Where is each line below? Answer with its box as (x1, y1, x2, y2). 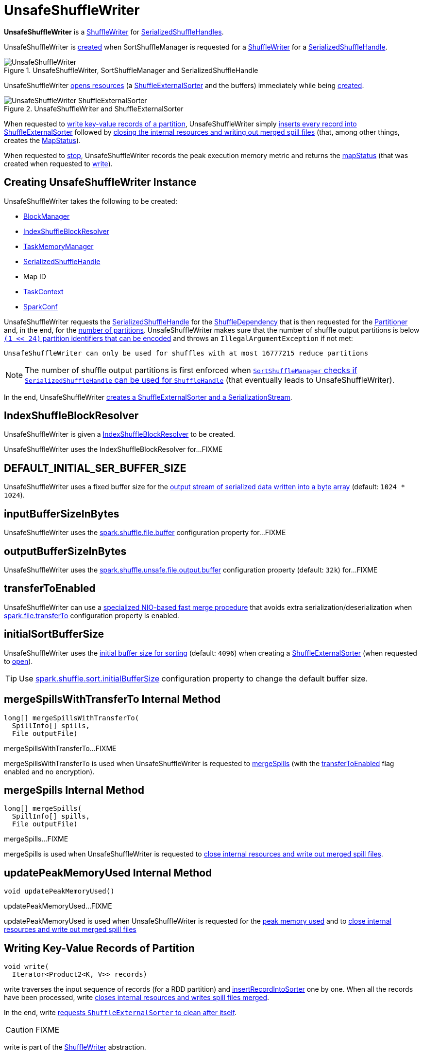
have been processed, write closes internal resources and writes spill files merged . (4, 993, 270, 1002)
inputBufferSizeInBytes (4, 507, 119, 520)
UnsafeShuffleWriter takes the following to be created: (4, 197, 177, 205)
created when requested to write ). (4, 159, 113, 168)
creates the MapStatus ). (4, 136, 81, 144)
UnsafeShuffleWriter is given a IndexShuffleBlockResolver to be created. (4, 430, 236, 439)
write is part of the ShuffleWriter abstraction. (4, 1043, 146, 1052)
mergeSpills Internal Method (4, 784, 144, 796)
